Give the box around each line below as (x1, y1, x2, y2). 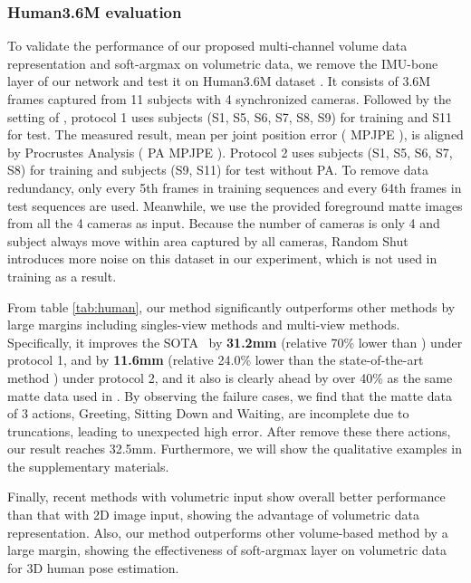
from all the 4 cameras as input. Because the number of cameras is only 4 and (7, 214, 440, 233)
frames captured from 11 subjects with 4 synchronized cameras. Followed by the (7, 90, 451, 108)
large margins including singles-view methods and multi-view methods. (7, 315, 400, 334)
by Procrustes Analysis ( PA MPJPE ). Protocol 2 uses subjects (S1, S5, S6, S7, (7, 142, 453, 161)
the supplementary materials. (7, 456, 169, 475)
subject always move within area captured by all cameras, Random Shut (7, 231, 409, 250)
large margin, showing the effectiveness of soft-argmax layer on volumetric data (7, 540, 447, 559)
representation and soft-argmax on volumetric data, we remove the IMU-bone (7, 53, 438, 72)
